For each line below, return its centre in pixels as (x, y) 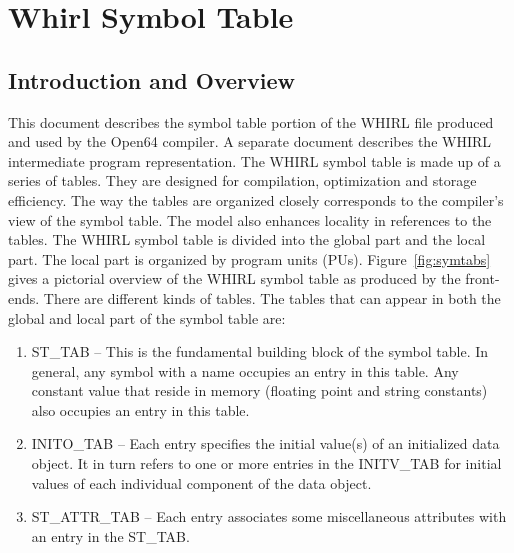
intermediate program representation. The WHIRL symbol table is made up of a (254, 160)
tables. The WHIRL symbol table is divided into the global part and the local (247, 239)
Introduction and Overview (152, 79)
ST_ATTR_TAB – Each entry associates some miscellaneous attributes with (269, 516)
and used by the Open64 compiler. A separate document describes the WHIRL (250, 141)
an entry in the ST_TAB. (110, 535)
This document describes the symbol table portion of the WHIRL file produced (251, 121)
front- (482, 278)
